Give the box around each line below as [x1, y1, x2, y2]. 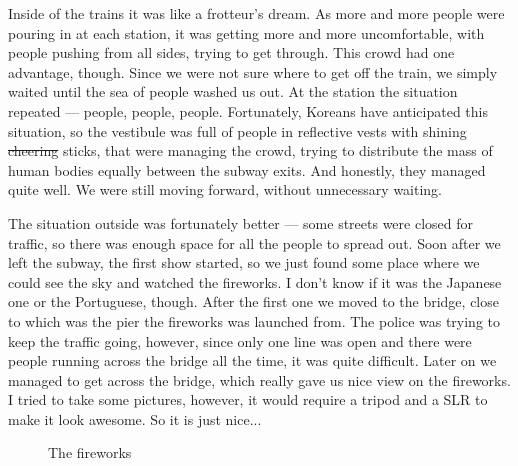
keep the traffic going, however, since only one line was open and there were [8, 330, 472, 351]
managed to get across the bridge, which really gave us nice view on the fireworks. [8, 369, 511, 390]
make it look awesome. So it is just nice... [8, 408, 262, 429]
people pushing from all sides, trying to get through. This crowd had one [8, 42, 455, 63]
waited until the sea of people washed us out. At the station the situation [8, 81, 458, 102]
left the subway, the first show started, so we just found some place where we [8, 252, 480, 273]
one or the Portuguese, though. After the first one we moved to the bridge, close [8, 291, 499, 312]
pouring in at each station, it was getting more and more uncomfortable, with [8, 22, 485, 43]
